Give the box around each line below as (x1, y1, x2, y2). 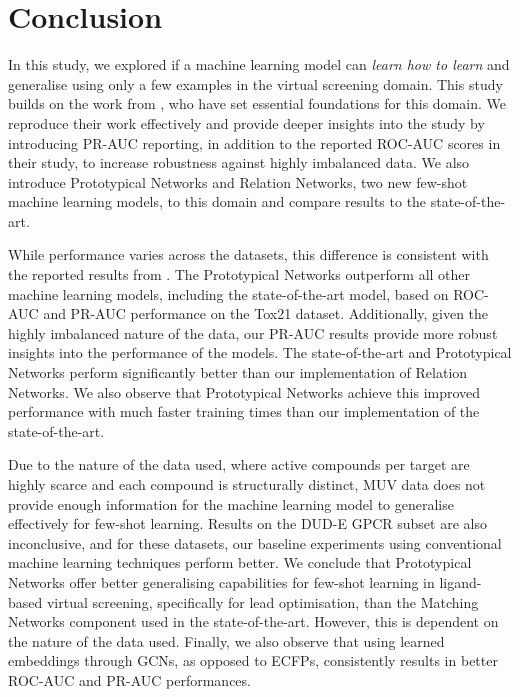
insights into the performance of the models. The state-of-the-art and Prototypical (8, 342, 512, 363)
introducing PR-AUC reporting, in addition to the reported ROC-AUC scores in (8, 132, 501, 153)
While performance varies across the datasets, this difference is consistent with (8, 244, 489, 265)
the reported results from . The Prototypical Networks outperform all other (8, 264, 471, 285)
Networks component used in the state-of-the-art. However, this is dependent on (8, 611, 499, 632)
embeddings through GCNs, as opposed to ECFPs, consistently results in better (8, 650, 498, 671)
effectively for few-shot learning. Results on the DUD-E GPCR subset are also (8, 513, 487, 534)
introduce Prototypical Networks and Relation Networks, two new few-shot (8, 171, 468, 192)
